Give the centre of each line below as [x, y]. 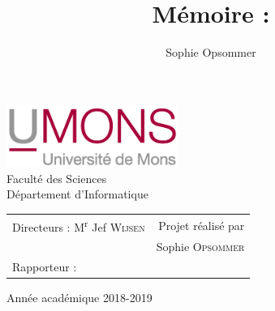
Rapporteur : [45, 267]
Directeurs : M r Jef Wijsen [79, 225]
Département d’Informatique [77, 194]
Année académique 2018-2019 [79, 298]
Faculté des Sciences [57, 178]
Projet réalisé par [202, 225]
